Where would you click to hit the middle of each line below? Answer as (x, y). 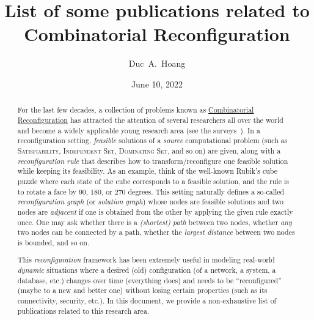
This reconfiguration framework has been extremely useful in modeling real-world (146, 260)
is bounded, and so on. (53, 242)
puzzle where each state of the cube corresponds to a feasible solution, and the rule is (153, 181)
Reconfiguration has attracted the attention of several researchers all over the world (150, 120)
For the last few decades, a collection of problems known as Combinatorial (136, 110)
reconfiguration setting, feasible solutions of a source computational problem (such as (152, 140)
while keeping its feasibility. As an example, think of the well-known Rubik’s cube (147, 171)
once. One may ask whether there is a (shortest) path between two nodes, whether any (155, 222)
